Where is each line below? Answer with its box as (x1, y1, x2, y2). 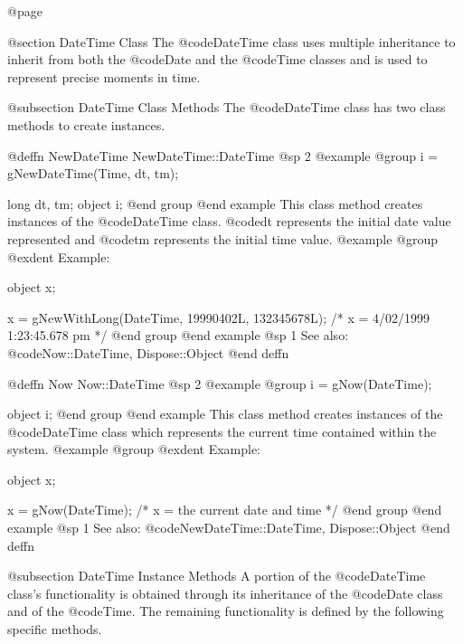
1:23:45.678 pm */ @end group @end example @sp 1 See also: (7, 326, 349, 345)
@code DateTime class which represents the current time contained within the (7, 421, 437, 440)
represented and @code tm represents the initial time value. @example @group (7, 229, 439, 248)
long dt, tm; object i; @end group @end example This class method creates (7, 194, 423, 213)
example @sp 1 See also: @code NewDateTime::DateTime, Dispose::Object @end (7, 518, 450, 537)
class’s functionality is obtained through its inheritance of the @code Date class (7, 583, 443, 602)
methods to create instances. (7, 115, 165, 134)
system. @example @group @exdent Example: (7, 440, 260, 459)
